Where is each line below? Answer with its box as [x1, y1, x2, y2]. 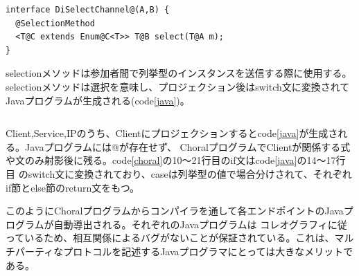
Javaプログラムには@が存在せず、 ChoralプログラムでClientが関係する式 [24, 139, 351, 154]
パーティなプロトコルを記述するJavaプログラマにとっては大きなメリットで [15, 243, 353, 258]
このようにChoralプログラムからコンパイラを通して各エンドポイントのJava [6, 203, 344, 218]
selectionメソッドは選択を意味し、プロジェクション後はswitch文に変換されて [6, 79, 350, 93]
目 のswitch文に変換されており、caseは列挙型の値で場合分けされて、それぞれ [6, 166, 352, 181]
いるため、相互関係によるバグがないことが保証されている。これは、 [24, 230, 335, 245]
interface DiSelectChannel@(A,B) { [6, 5, 170, 15]
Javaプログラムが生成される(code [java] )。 [6, 93, 190, 107]
